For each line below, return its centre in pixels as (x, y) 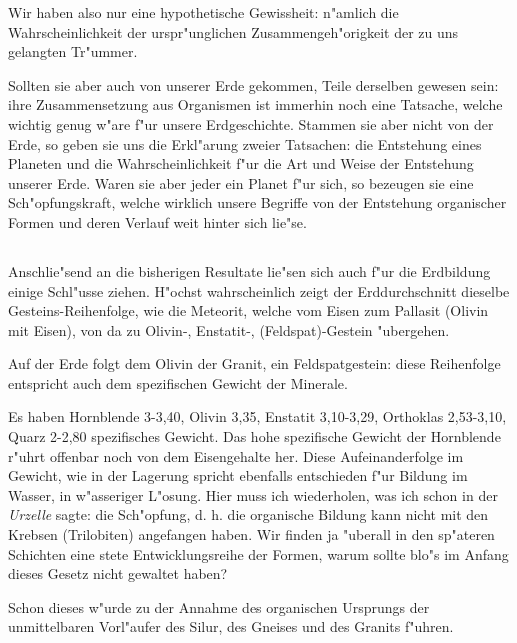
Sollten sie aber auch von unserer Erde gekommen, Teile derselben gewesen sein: (253, 84)
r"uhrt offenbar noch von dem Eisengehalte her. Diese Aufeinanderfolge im (236, 455)
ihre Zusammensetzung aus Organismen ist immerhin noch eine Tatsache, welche (255, 104)
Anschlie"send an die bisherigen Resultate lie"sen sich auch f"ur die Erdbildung (249, 270)
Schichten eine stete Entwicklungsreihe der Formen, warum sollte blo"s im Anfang (258, 553)
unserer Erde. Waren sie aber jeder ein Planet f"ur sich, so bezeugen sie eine (241, 182)
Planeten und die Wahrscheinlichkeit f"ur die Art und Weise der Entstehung (241, 163)
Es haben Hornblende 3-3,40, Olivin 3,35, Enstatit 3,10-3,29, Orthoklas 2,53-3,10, (257, 416)
